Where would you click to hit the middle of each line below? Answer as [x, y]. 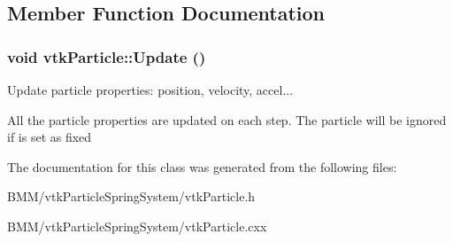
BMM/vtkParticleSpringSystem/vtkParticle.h [131, 196]
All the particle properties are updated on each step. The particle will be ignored [227, 119]
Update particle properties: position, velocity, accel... [150, 90]
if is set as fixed [50, 137]
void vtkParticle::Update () [107, 56]
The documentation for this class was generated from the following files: [202, 166]
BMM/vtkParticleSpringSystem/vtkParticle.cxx [137, 226]
